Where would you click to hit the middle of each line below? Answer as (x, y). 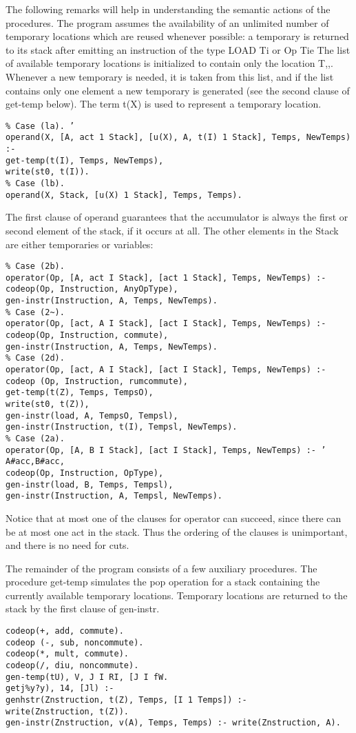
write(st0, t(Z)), (48, 404)
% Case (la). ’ (40, 126)
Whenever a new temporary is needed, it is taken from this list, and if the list (170, 76)
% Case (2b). (35, 267)
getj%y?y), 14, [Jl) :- (60, 689)
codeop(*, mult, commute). (67, 654)
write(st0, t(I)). (48, 172)
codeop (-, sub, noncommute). (75, 642)
